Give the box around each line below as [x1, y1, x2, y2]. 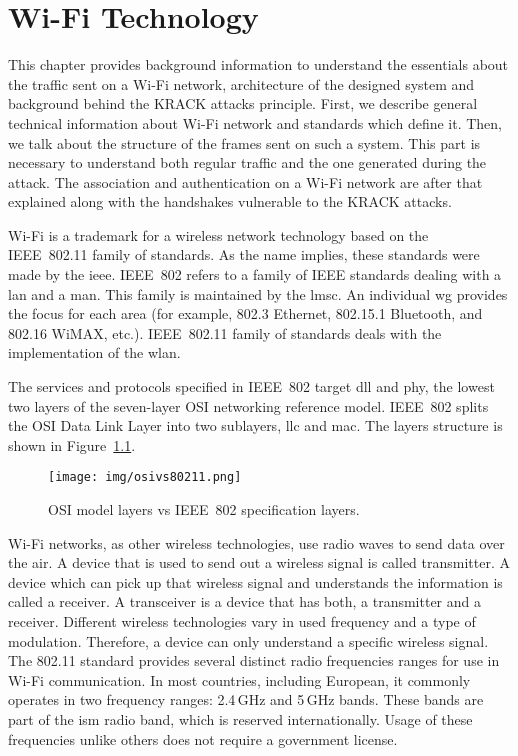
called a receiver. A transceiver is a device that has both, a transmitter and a [8, 591, 482, 612]
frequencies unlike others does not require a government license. [8, 728, 398, 749]
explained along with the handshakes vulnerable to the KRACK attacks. [8, 191, 452, 212]
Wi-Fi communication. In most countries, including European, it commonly [8, 669, 471, 690]
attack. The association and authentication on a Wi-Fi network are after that [8, 171, 483, 192]
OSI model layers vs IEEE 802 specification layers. [48, 499, 360, 520]
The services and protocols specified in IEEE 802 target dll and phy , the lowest [8, 376, 495, 397]
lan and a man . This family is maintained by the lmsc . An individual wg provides [8, 283, 508, 304]
